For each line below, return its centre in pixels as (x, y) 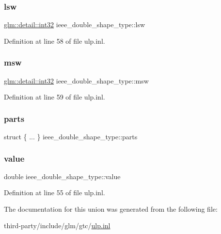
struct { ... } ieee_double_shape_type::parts (71, 137)
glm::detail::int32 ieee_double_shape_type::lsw (75, 25)
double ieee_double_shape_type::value (62, 176)
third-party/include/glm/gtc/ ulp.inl (57, 225)
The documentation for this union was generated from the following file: (111, 209)
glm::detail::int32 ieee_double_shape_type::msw (76, 80)
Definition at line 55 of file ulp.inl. (55, 192)
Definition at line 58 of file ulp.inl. (55, 41)
